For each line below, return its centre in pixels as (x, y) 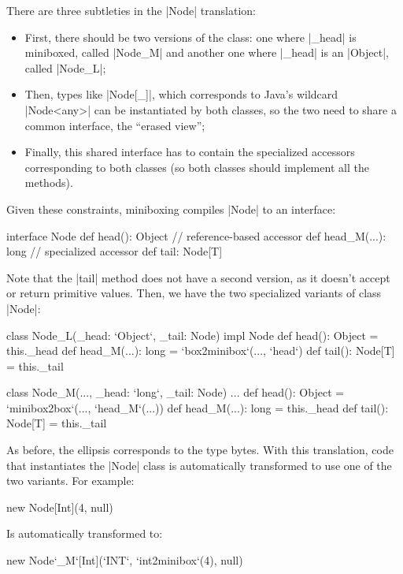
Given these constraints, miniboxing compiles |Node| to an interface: (171, 209)
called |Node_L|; (65, 67)
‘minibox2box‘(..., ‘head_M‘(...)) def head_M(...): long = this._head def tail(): (198, 407)
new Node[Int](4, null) (60, 507)
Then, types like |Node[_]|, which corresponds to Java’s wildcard (181, 94)
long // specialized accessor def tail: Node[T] (115, 251)
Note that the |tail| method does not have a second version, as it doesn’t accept (198, 277)
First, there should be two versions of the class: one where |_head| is (190, 37)
